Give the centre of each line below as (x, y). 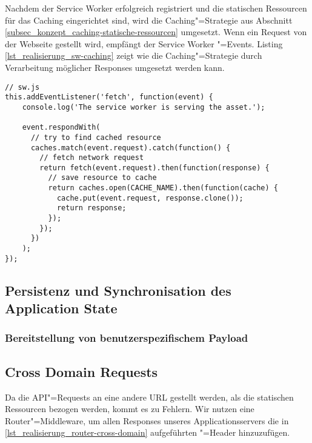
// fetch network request (92, 158)
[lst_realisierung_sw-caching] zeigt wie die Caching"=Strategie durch (134, 55)
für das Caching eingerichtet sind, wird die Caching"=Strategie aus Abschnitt (149, 20)
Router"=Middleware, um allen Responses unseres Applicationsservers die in (147, 420)
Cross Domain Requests (81, 371)
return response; (91, 208)
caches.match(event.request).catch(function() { (131, 148)
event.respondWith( (61, 128)
